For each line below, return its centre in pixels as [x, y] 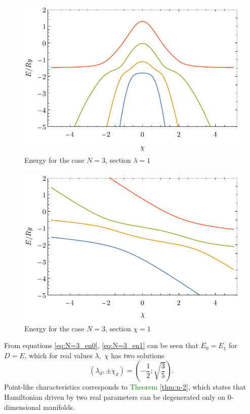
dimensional [23, 407]
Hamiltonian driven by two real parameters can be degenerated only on [115, 396]
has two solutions [138, 355]
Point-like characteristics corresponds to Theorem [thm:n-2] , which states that [125, 387]
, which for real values [58, 355]
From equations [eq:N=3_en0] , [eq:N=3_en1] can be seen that [101, 345]
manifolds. [59, 407]
